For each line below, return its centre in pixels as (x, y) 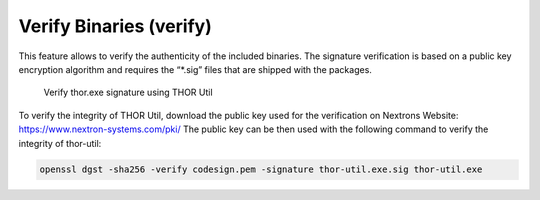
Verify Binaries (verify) (115, 26)
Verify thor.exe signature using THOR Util (128, 92)
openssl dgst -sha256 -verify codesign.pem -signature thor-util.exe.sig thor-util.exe (261, 169)
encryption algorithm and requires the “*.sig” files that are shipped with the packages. (195, 69)
